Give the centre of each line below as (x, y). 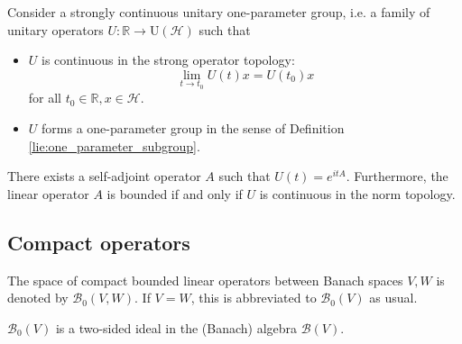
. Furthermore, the (397, 176)
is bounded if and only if (175, 193)
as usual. (393, 298)
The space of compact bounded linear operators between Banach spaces (205, 280)
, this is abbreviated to (254, 298)
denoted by (38, 298)
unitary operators (55, 29)
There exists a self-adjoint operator (104, 176)
